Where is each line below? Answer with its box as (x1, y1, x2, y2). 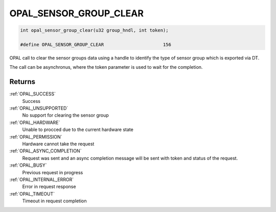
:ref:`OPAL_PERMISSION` (9, 134, 62, 140)
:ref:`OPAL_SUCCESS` (9, 91, 56, 97)
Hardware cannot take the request (22, 141, 95, 147)
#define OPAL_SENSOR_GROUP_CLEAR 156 (20, 41, 171, 47)
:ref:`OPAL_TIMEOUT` (9, 191, 55, 197)
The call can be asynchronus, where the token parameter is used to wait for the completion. (9, 64, 203, 70)
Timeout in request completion (22, 198, 87, 204)
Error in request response (22, 183, 76, 190)
